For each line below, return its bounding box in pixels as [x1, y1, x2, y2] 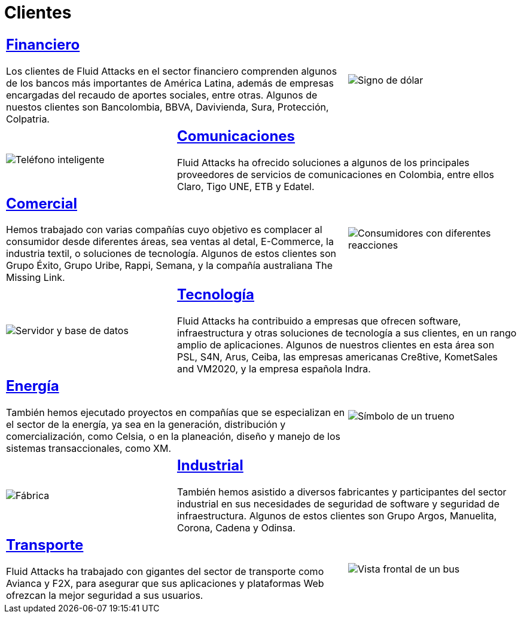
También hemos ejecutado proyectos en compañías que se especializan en [6, 406, 345, 419]
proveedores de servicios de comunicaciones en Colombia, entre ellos [176, 168, 494, 180]
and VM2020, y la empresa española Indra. [176, 363, 371, 375]
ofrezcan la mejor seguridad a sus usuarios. [6, 589, 203, 602]
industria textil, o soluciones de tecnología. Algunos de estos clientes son [6, 247, 336, 260]
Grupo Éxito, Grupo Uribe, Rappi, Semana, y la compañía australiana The [6, 259, 333, 272]
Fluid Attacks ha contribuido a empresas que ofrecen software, [176, 315, 461, 328]
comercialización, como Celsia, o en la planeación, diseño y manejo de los [6, 430, 340, 443]
